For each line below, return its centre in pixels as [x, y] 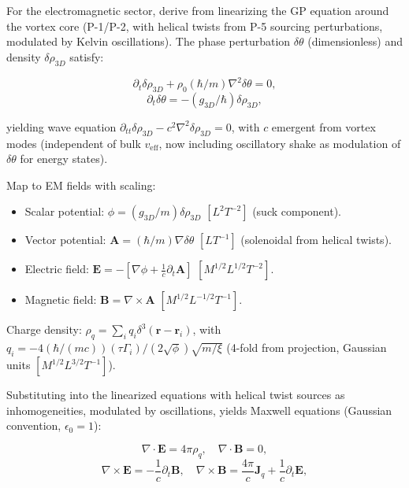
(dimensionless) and [355, 41]
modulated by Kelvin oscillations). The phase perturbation [149, 41]
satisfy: [87, 56]
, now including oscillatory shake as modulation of [280, 143]
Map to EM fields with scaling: [81, 185]
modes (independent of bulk [74, 143]
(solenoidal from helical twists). [316, 240]
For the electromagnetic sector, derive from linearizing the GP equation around [198, 10]
